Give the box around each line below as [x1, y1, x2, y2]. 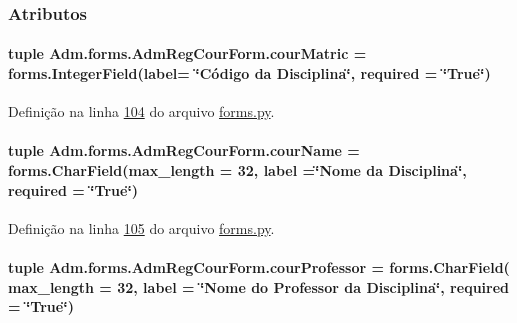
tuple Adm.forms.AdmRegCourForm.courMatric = [8, 43, 367, 64]
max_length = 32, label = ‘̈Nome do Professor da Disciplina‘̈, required [8, 276, 510, 297]
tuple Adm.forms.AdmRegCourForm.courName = [8, 140, 360, 161]
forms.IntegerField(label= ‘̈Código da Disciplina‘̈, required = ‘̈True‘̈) [8, 63, 491, 84]
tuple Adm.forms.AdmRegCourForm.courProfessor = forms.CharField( [8, 257, 510, 277]
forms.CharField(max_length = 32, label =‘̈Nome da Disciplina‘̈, [8, 160, 467, 181]
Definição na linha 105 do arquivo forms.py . [8, 217, 275, 238]
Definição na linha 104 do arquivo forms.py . [8, 101, 275, 122]
